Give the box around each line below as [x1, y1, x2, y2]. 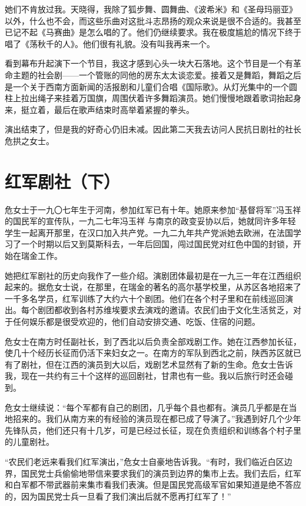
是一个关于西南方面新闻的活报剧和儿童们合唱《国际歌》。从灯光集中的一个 [5, 80, 289, 92]
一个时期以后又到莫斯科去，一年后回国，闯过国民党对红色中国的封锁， [21, 238, 293, 250]
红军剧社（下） [5, 169, 121, 193]
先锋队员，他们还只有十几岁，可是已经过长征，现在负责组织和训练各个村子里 [5, 424, 301, 436]
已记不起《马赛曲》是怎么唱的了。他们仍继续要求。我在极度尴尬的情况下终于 [5, 26, 301, 38]
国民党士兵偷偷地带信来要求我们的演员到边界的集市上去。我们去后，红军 [21, 467, 301, 479]
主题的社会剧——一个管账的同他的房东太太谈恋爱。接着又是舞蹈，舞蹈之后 [12, 68, 301, 81]
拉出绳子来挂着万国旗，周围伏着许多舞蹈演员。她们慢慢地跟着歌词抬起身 [21, 92, 301, 104]
